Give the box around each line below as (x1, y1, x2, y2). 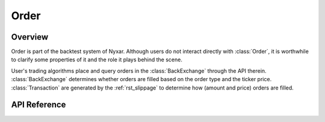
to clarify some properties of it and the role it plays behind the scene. (11, 56, 183, 63)
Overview (11, 32, 49, 42)
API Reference (11, 100, 66, 110)
